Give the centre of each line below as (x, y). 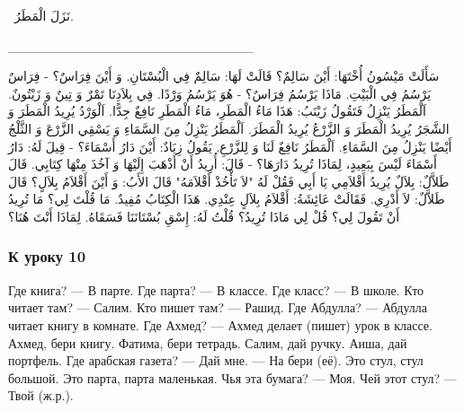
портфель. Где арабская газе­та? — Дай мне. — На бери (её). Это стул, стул (216, 360)
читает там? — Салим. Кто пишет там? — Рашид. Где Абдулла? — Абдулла (218, 307)
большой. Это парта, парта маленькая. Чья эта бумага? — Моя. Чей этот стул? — (232, 377)
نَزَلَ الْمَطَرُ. (44, 15)
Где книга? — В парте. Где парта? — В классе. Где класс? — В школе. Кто (216, 289)
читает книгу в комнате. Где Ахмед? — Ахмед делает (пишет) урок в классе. (220, 324)
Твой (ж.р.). (41, 395)
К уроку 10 (47, 256)
